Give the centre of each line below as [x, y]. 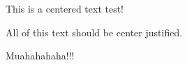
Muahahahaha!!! [40, 56]
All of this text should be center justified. [94, 32]
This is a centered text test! [65, 8]
